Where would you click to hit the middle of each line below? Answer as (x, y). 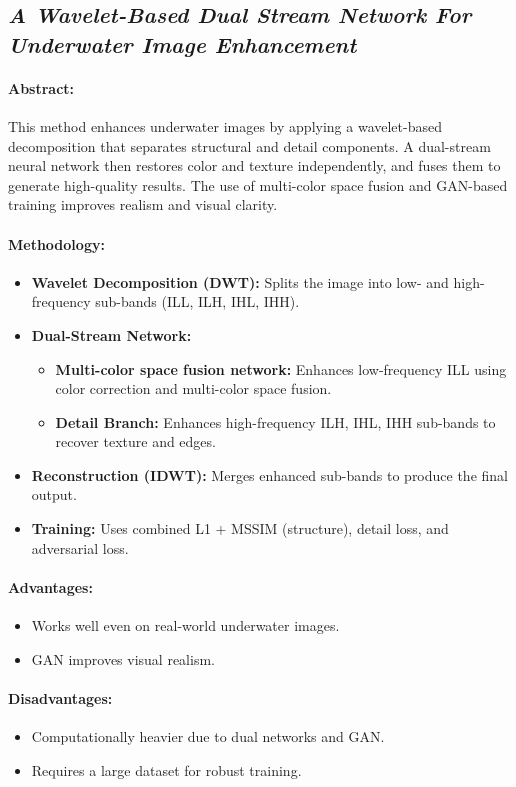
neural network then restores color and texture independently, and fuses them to (254, 165)
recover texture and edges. (135, 441)
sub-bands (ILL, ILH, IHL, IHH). (197, 301)
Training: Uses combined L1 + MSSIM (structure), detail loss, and (240, 528)
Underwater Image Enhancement (182, 43)
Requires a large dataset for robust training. (166, 769)
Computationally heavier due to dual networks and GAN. (208, 736)
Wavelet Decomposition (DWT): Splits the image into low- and (240, 281)
